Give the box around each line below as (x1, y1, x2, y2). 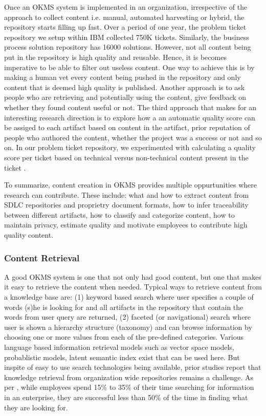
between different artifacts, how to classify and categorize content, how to (4, 209, 235, 220)
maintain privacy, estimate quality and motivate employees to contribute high (4, 219, 248, 230)
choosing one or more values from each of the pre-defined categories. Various (4, 331, 243, 342)
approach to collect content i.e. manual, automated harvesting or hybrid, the (4, 11, 245, 22)
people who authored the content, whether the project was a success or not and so (4, 132, 262, 142)
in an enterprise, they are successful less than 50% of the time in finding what (4, 392, 248, 402)
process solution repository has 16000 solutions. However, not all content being (4, 41, 251, 52)
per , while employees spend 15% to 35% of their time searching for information (4, 382, 254, 392)
